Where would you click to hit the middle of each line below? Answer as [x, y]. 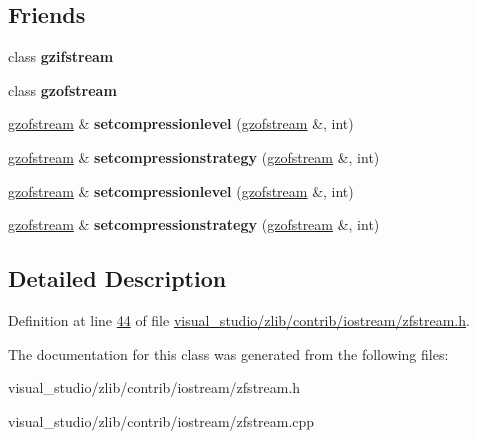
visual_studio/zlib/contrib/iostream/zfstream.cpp [161, 420]
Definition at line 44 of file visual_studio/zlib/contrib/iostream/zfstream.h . [239, 319]
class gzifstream [61, 56]
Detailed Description [117, 278]
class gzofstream [62, 89]
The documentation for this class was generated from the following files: [228, 353]
